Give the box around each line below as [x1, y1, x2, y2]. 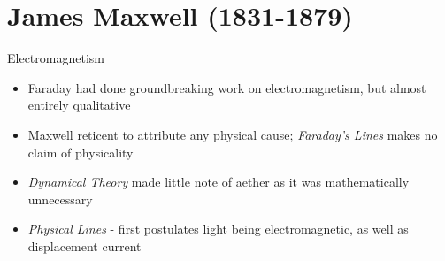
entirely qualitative [27, 96, 131, 114]
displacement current [27, 236, 142, 255]
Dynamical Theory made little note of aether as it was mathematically [27, 173, 410, 191]
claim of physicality [27, 142, 134, 161]
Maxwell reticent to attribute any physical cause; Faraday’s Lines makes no [27, 125, 438, 143]
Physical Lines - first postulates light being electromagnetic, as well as [27, 219, 409, 238]
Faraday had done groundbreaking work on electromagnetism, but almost [27, 78, 426, 96]
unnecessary [27, 189, 93, 208]
